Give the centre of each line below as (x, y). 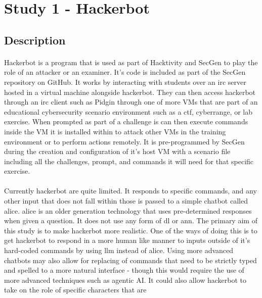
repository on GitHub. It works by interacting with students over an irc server (125, 82)
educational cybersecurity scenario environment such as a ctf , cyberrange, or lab (128, 111)
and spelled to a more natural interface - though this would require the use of (124, 270)
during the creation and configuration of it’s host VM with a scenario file (117, 151)
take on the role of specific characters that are (75, 290)
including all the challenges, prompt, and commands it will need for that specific (129, 161)
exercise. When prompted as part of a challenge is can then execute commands (126, 121)
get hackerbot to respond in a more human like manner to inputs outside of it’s (127, 240)
